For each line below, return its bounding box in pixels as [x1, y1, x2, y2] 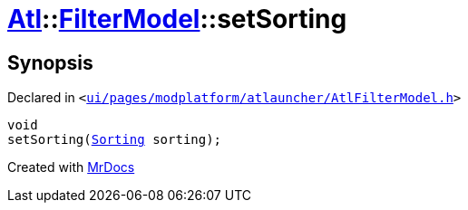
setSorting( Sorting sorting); [7, 132, 222, 148]
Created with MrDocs [7, 159, 135, 176]
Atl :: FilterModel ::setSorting [7, 4, 347, 34]
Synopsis [7, 51, 93, 74]
